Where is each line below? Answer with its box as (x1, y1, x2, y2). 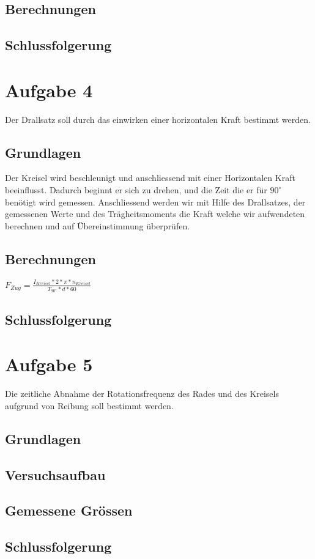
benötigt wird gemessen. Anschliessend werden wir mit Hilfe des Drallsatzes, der (5, 195, 306, 208)
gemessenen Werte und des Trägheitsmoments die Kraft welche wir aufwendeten (5, 207, 305, 220)
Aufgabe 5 (5, 352, 93, 377)
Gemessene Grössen (5, 501, 133, 520)
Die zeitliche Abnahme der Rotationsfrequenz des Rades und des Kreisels (5, 387, 279, 400)
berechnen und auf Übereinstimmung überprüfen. (5, 219, 190, 232)
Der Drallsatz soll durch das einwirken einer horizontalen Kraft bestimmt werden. (5, 113, 311, 125)
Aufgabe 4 (5, 77, 93, 102)
